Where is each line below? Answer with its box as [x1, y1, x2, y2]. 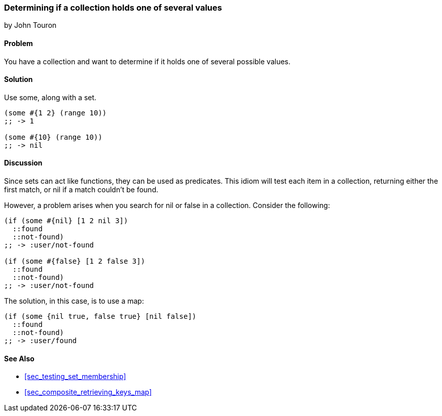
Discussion [4, 158, 43, 168]
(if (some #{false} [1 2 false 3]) [4, 257, 145, 266]
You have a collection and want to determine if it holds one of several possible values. [4, 57, 291, 66]
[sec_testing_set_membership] [24, 372, 126, 381]
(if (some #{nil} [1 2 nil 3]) [4, 217, 128, 225]
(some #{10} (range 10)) [4, 133, 102, 141]
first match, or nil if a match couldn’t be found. [4, 185, 159, 194]
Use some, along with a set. [4, 93, 97, 102]
